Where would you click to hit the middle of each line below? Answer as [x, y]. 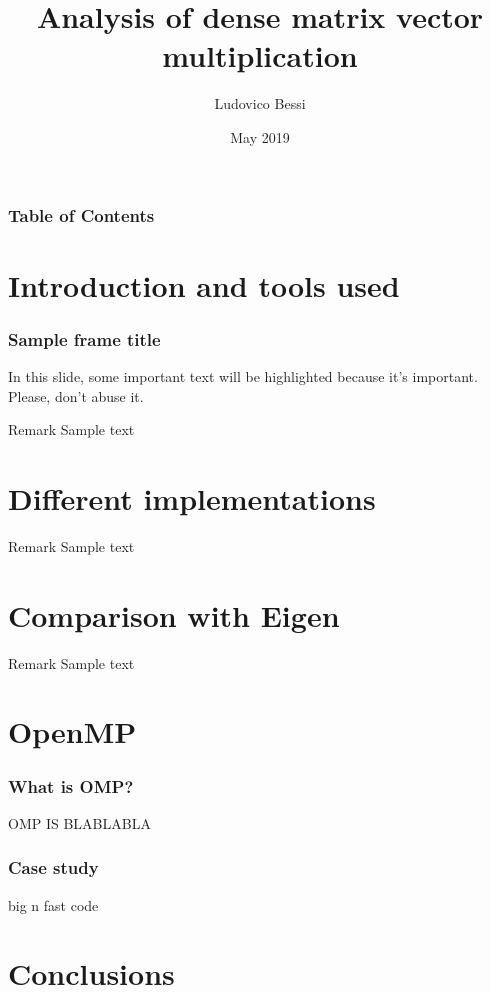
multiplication [260, 55]
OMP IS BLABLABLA [79, 822]
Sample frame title [84, 338]
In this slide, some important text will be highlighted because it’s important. [243, 376]
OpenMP [72, 731]
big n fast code [53, 904]
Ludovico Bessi [260, 103]
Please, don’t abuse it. [76, 395]
